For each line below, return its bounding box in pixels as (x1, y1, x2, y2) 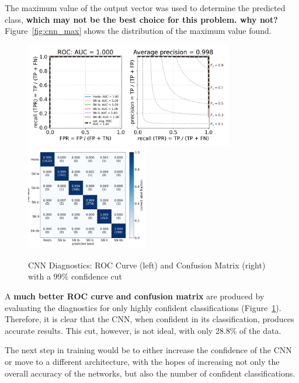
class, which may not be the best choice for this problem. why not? (5, 13, 278, 25)
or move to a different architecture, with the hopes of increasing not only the (5, 356, 280, 368)
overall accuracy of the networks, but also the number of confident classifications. (5, 367, 295, 379)
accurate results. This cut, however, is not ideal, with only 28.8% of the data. (5, 324, 281, 336)
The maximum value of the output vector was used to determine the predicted (5, 2, 286, 13)
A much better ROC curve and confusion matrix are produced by (5, 290, 265, 302)
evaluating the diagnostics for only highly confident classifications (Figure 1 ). (5, 301, 281, 313)
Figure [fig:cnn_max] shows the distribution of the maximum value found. (5, 25, 272, 37)
